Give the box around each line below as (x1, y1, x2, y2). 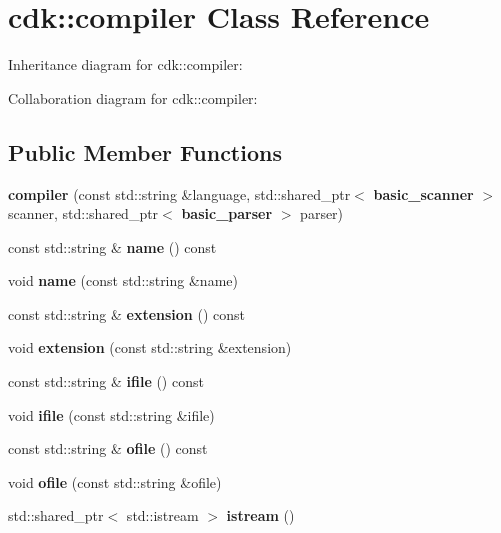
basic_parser (181, 203, 273, 224)
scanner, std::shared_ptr (8, 203, 159, 224)
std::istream (126, 505, 199, 526)
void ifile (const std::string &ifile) (8, 404, 215, 425)
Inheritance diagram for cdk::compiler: (8, 54, 243, 75)
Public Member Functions (8, 136, 282, 167)
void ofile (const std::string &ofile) (8, 471, 222, 492)
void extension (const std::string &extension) (8, 337, 292, 358)
